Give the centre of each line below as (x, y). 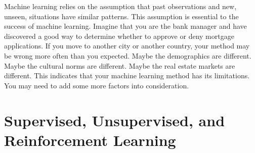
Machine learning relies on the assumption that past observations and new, (120, 6)
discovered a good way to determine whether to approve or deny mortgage (119, 36)
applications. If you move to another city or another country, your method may (127, 46)
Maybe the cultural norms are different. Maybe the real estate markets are (120, 65)
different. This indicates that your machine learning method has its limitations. (127, 75)
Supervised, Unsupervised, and (115, 120)
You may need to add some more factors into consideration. (97, 85)
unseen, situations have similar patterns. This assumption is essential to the (121, 16)
